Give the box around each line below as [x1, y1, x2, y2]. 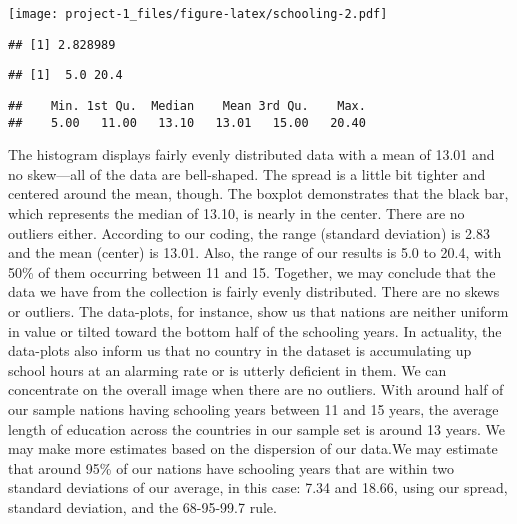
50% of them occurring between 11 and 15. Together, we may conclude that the [8, 261, 496, 282]
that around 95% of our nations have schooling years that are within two [8, 457, 455, 478]
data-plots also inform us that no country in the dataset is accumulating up [8, 340, 472, 361]
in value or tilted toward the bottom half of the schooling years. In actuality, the [8, 320, 502, 341]
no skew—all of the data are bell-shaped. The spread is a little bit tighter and [8, 163, 486, 184]
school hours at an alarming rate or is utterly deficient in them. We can [8, 359, 447, 380]
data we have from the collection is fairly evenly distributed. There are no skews [8, 281, 500, 302]
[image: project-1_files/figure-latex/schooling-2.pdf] [8, 7, 388, 21]
